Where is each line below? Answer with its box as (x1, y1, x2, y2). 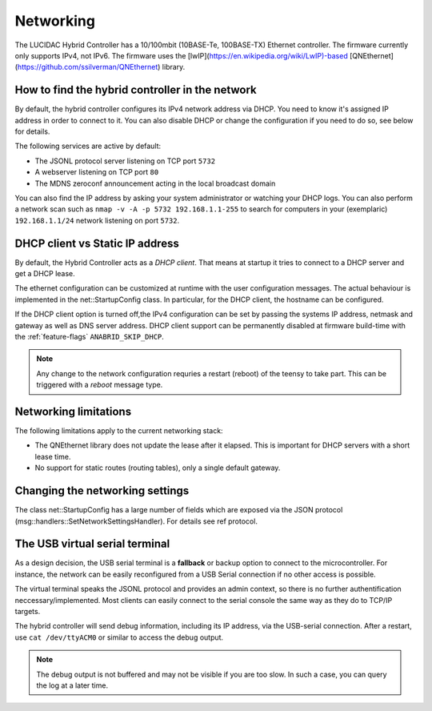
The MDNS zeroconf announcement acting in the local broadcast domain (34, 179, 276, 188)
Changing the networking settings (14, 484, 190, 498)
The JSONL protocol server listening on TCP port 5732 (34, 156, 216, 166)
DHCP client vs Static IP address (14, 236, 179, 250)
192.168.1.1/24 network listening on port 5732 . (14, 215, 180, 225)
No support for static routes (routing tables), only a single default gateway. (34, 463, 281, 472)
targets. (14, 607, 41, 617)
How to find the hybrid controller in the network (14, 83, 258, 97)
